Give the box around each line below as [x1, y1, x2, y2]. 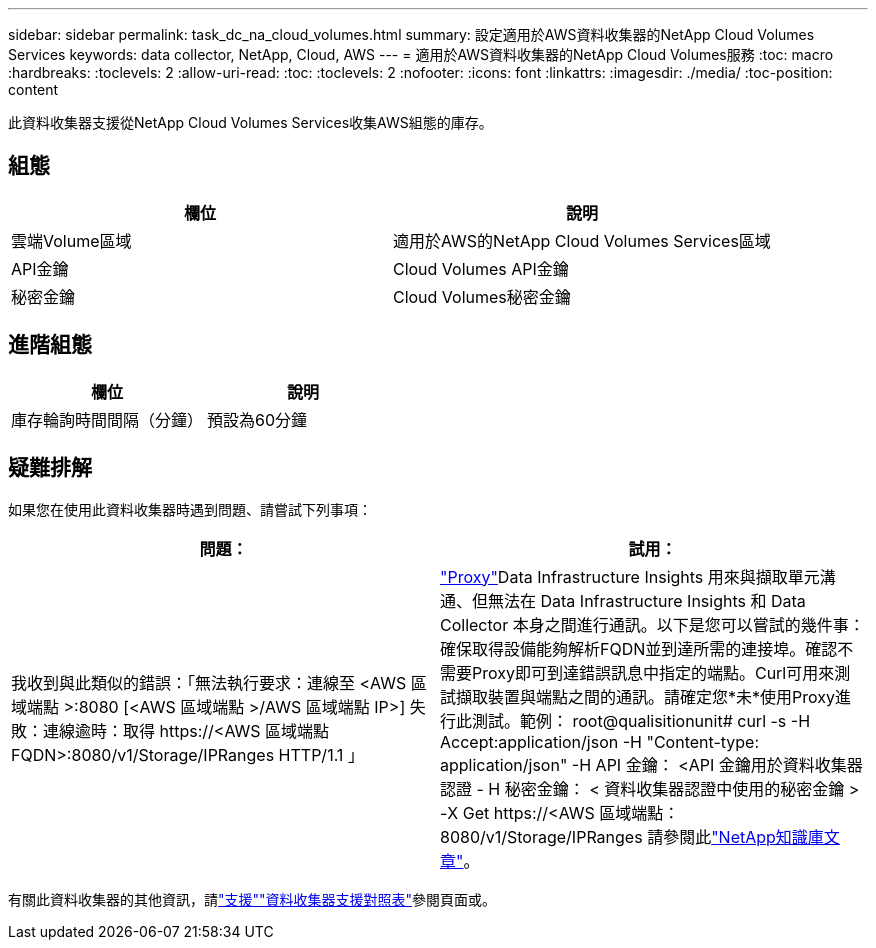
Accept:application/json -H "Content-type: [440, 731, 760, 752]
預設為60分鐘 [207, 409, 308, 430]
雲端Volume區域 [11, 230, 132, 251]
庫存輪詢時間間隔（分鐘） [11, 409, 204, 430]
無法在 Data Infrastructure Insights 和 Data [488, 590, 806, 611]
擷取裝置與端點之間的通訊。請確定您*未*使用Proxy [456, 686, 835, 707]
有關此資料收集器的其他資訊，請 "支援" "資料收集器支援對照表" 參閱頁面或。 [8, 890, 497, 908]
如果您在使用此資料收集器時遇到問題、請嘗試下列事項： [8, 500, 372, 518]
